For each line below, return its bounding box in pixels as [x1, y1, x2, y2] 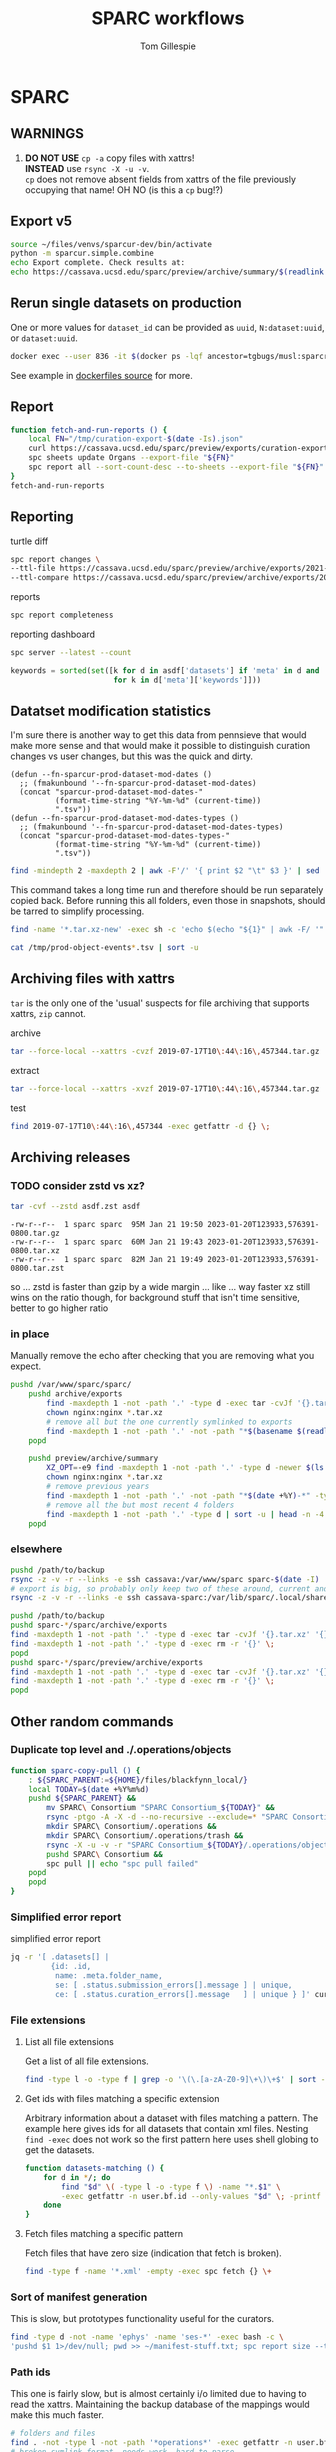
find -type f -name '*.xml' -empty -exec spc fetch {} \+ [24, 2267, 272, 2277]
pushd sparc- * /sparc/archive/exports [10, 1620, 168, 1631]
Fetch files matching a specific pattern [24, 2228, 184, 2240]
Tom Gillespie [139, 40, 197, 52]
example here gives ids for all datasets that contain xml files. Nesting [24, 2122, 309, 2134]
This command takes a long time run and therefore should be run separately [10, 884, 324, 896]
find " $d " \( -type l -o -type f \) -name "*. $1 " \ [61, 2182, 282, 2192]
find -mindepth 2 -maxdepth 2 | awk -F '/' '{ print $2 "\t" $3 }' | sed [10, 866, 320, 876]
